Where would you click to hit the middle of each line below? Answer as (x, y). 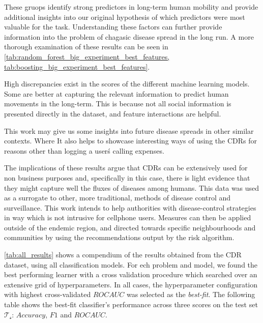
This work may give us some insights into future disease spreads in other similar (129, 130)
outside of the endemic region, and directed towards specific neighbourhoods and (130, 227)
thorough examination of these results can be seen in (86, 47)
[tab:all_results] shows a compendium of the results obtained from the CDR (123, 255)
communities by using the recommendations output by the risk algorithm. (119, 237)
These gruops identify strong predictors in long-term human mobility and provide (131, 7)
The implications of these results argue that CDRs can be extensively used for (126, 168)
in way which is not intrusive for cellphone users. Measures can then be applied (128, 217)
